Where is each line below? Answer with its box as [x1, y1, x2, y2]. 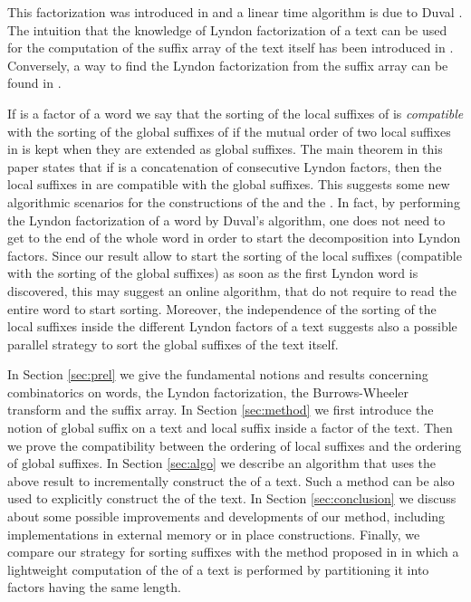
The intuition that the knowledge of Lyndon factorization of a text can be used [7, 20, 447, 39]
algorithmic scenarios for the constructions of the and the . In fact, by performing [7, 192, 460, 211]
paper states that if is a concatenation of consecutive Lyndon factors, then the [7, 157, 442, 176]
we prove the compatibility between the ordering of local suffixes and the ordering [7, 435, 462, 454]
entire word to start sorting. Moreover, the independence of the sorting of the [7, 299, 437, 318]
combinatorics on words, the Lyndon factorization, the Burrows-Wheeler [7, 382, 409, 401]
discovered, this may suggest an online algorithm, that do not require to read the [7, 281, 457, 300]
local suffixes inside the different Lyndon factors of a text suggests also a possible [7, 317, 457, 336]
